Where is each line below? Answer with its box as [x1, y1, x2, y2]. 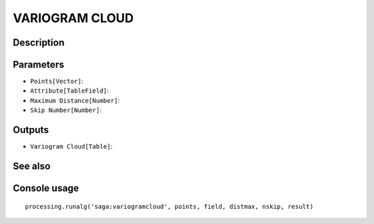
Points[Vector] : [30, 77, 84, 86]
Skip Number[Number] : [30, 106, 102, 114]
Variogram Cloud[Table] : [30, 142, 113, 151]
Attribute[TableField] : [30, 86, 109, 95]
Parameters [12, 59, 64, 71]
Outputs [12, 124, 49, 136]
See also [12, 160, 51, 172]
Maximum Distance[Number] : [30, 96, 121, 104]
